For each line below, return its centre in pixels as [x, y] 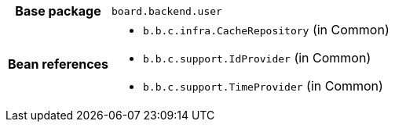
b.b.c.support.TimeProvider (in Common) [263, 86]
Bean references [59, 64]
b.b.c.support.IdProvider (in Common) [257, 58]
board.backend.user [167, 11]
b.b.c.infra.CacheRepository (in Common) [266, 30]
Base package [58, 11]
